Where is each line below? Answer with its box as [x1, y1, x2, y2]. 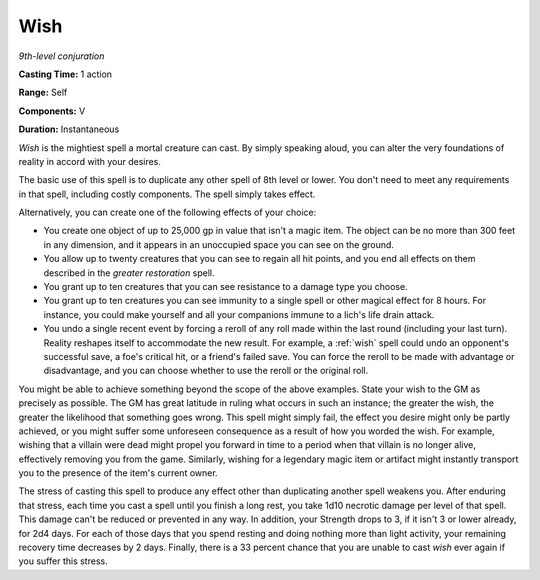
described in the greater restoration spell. [43, 266, 215, 279]
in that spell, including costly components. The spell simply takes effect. [18, 188, 316, 200]
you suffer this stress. [18, 555, 109, 567]
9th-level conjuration [18, 50, 105, 62]
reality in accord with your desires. [18, 155, 162, 167]
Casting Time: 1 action [18, 68, 113, 80]
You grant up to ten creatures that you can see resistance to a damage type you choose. [43, 281, 409, 293]
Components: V [18, 105, 86, 117]
